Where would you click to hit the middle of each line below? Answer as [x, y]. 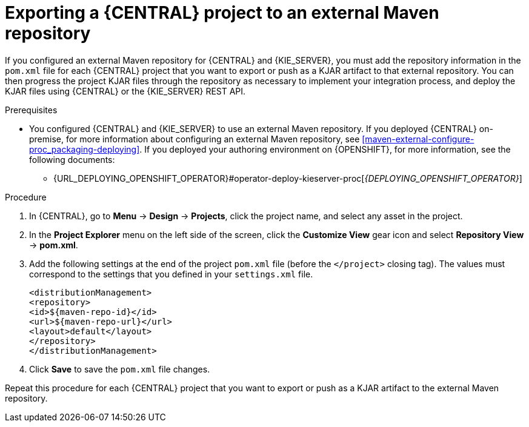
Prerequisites [31, 110]
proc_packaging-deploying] [85, 149]
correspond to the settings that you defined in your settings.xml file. [171, 274]
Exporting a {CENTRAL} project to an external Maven [222, 13]
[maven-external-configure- [418, 139]
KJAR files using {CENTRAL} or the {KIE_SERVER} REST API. [125, 91]
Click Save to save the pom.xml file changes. [120, 369]
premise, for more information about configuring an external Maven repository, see [195, 139]
